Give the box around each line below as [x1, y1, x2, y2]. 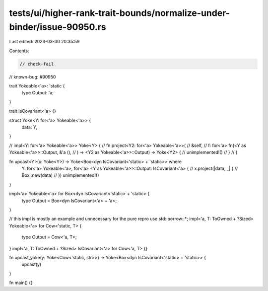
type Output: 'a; [21, 90, 54, 96]
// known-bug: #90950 [9, 73, 56, 79]
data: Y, [21, 124, 37, 130]
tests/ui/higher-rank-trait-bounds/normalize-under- [9, 7, 230, 18]
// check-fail [19, 61, 54, 67]
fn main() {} [9, 280, 33, 286]
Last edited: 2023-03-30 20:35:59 [9, 39, 80, 45]
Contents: [9, 48, 29, 54]
